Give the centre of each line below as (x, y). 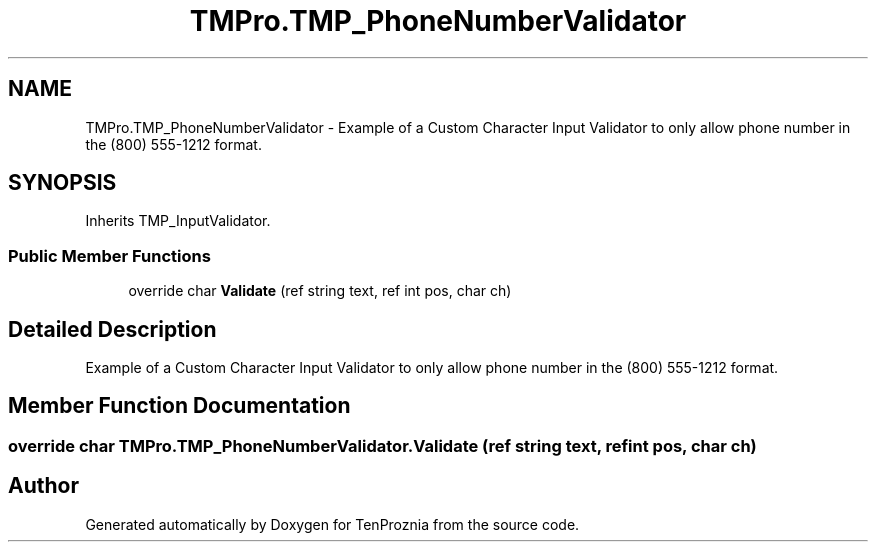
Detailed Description (112, 329)
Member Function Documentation (179, 406)
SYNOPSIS (62, 183)
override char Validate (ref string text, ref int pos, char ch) (320, 291)
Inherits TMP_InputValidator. (178, 221)
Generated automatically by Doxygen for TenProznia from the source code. (332, 524)
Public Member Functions (109, 255)
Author (43, 486)
